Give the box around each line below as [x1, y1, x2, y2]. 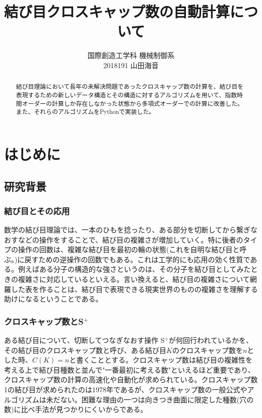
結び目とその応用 [4, 204, 70, 217]
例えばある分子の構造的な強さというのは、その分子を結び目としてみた [18, 264, 251, 274]
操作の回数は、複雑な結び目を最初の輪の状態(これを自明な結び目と [18, 244, 240, 255]
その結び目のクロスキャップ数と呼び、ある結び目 [4, 344, 166, 355]
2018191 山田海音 [103, 59, 159, 70]
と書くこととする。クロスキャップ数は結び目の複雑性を [69, 354, 253, 365]
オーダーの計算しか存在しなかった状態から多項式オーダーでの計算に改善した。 [22, 99, 243, 107]
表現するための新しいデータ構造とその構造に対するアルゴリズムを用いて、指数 [16, 90, 237, 99]
